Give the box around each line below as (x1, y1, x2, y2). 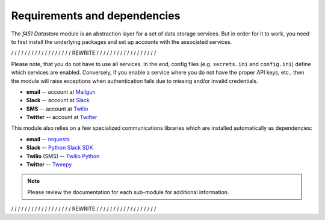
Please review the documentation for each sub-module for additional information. (27, 188, 229, 195)
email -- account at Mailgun (26, 88, 96, 96)
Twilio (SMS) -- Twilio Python (26, 152, 100, 159)
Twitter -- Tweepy (26, 161, 72, 168)
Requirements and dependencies (11, 9, 181, 22)
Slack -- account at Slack (26, 97, 90, 104)
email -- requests (26, 135, 70, 142)
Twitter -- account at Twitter (26, 114, 97, 121)
